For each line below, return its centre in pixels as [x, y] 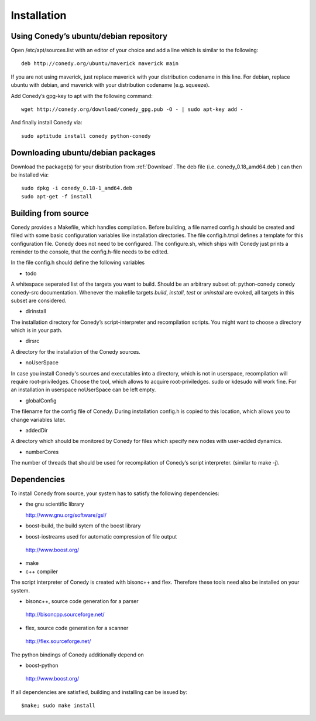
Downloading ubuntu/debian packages [83, 153]
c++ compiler [42, 571]
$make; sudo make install [59, 706]
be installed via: [30, 175]
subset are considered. [39, 300]
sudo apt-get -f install [57, 196]
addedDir [37, 430]
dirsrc [32, 341]
